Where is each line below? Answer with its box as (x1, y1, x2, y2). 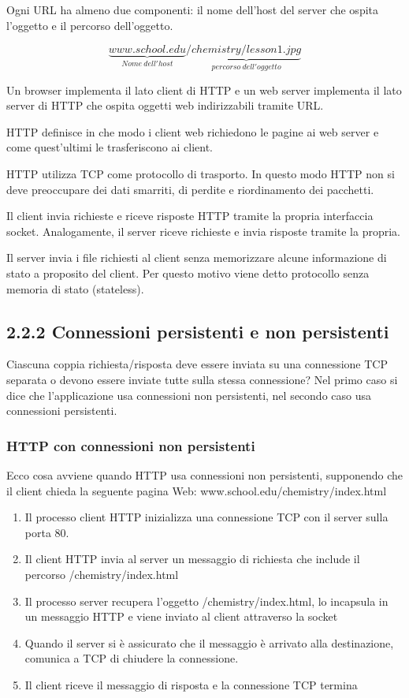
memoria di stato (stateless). (6, 280, 144, 297)
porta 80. (24, 524, 69, 540)
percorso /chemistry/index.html (24, 565, 179, 582)
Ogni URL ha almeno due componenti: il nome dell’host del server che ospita (6, 2, 379, 17)
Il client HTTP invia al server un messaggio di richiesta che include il (24, 551, 360, 567)
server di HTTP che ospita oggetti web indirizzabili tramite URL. (6, 97, 324, 114)
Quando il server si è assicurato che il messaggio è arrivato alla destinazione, (24, 634, 394, 651)
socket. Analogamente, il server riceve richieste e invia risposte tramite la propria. (6, 222, 400, 239)
